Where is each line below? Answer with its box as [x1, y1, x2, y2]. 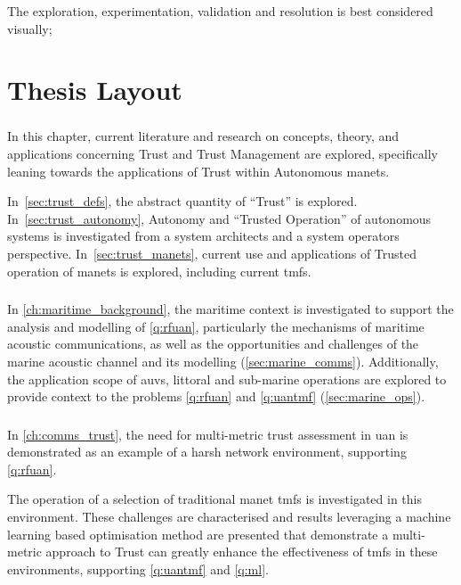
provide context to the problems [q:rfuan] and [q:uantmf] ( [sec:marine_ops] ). [7, 387, 425, 406]
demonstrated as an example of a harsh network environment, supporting [7, 442, 407, 461]
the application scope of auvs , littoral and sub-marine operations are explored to [7, 369, 447, 388]
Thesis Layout [7, 71, 182, 108]
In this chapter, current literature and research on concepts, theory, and [7, 127, 400, 145]
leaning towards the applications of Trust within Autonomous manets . [7, 161, 390, 180]
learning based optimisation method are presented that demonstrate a [7, 524, 389, 543]
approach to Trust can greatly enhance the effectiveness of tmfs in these [45, 542, 438, 561]
